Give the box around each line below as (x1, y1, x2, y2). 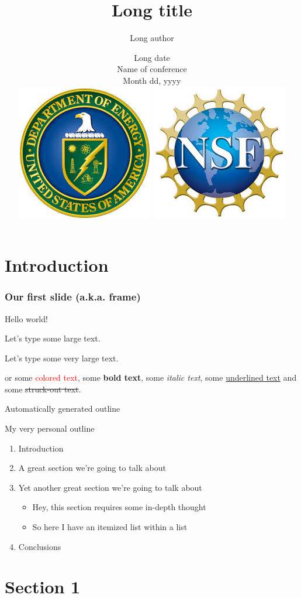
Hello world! (5, 312, 48, 324)
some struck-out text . (5, 382, 81, 395)
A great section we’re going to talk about (18, 462, 166, 474)
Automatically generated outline (5, 402, 120, 415)
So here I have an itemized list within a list (32, 521, 188, 533)
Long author (130, 32, 174, 44)
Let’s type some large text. (5, 332, 101, 344)
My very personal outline (5, 422, 95, 435)
